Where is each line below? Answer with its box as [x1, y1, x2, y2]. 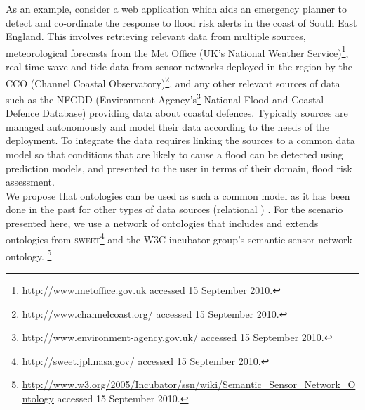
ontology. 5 [6, 246, 52, 263]
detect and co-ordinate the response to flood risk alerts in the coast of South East [6, 15, 357, 30]
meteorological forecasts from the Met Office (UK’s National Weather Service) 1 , [6, 43, 349, 60]
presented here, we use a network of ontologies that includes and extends [6, 215, 319, 230]
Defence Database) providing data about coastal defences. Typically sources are [6, 105, 348, 120]
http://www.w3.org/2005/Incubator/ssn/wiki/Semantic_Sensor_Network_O [22, 377, 356, 392]
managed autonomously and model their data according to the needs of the [6, 119, 330, 134]
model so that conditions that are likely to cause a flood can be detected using [6, 146, 343, 161]
